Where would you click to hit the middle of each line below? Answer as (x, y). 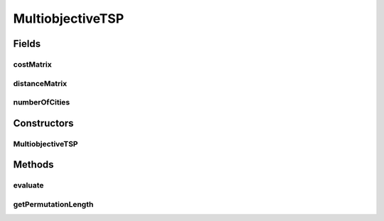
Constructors (43, 123)
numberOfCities (42, 102)
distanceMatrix (40, 83)
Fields (27, 44)
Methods (33, 165)
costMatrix (33, 64)
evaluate (28, 185)
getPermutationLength (53, 204)
